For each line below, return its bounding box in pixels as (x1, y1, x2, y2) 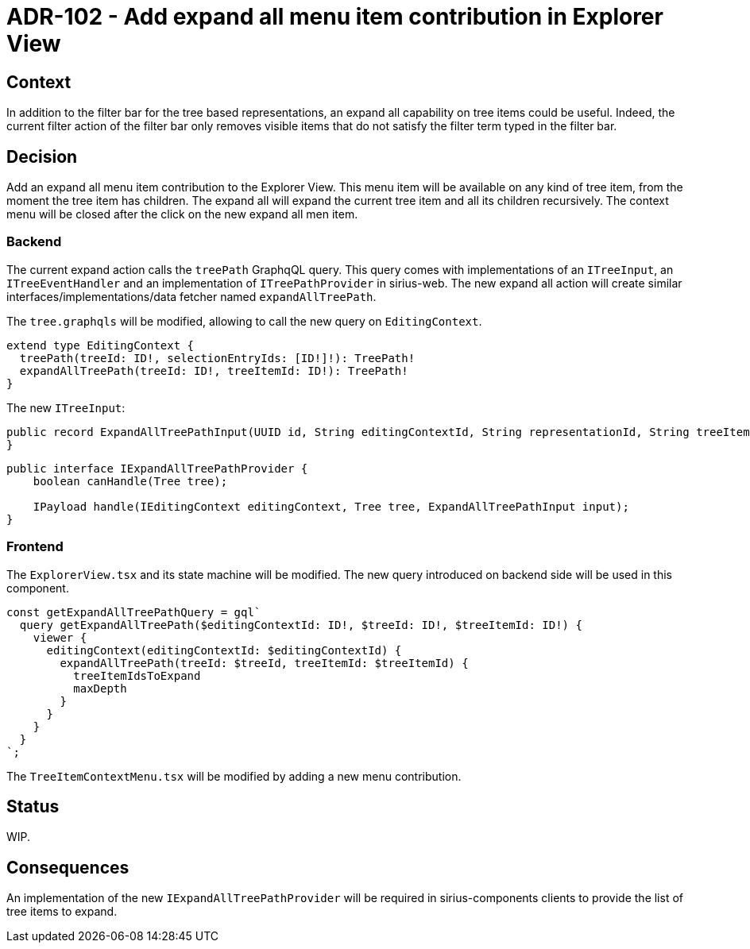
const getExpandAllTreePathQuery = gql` (6, 605, 261, 619)
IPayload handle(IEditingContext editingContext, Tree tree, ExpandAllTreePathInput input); (33, 500, 629, 513)
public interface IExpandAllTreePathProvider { (6, 461, 308, 475)
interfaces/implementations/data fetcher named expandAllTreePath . (6, 289, 377, 303)
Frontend (6, 538, 64, 555)
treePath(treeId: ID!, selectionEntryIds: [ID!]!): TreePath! (19, 351, 416, 365)
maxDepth (73, 681, 127, 695)
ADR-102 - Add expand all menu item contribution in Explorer (6, 3, 663, 30)
